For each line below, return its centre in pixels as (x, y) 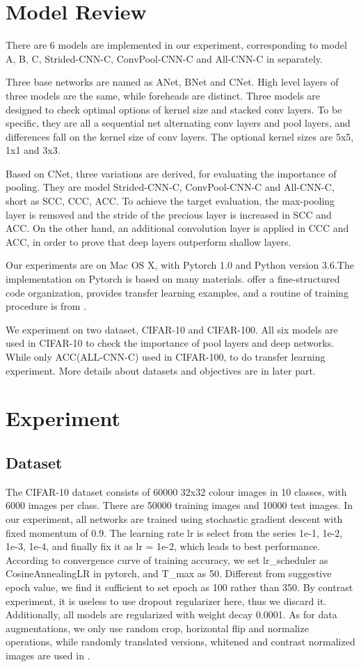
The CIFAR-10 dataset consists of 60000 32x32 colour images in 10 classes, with (176, 491)
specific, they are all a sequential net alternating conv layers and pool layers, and (178, 123)
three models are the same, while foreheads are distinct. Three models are (163, 95)
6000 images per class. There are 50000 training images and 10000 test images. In (179, 505)
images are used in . (48, 655)
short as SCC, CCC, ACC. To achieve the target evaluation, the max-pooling (170, 201)
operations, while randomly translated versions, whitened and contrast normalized (180, 642)
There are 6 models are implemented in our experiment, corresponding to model (176, 45)
